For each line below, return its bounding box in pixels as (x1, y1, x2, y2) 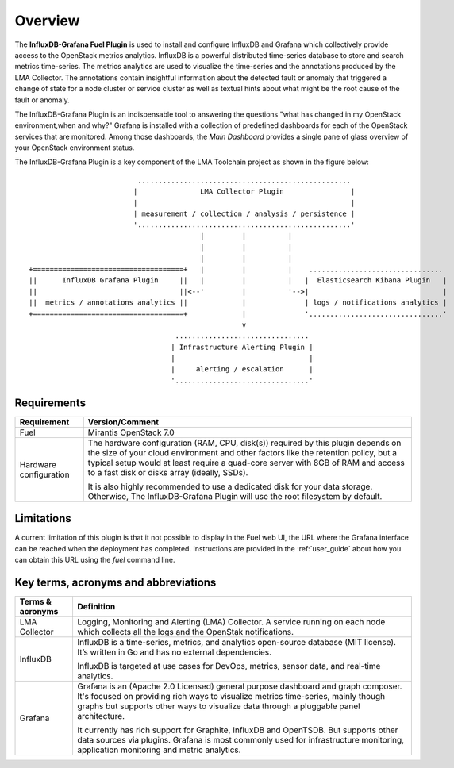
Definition (76, 601, 116, 612)
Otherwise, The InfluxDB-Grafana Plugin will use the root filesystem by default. (87, 490, 383, 501)
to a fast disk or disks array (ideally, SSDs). (87, 467, 248, 478)
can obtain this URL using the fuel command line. (14, 555, 175, 565)
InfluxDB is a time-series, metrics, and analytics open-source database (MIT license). (76, 636, 397, 647)
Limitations (14, 512, 71, 525)
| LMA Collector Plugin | (133, 187, 356, 196)
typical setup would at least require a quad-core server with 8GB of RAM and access (87, 457, 405, 468)
